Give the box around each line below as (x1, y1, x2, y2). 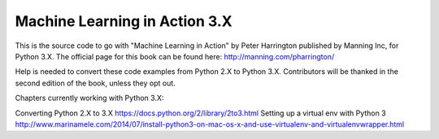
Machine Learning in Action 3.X (15, 12, 233, 30)
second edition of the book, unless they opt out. (15, 78, 176, 88)
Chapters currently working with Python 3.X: (15, 93, 164, 103)
